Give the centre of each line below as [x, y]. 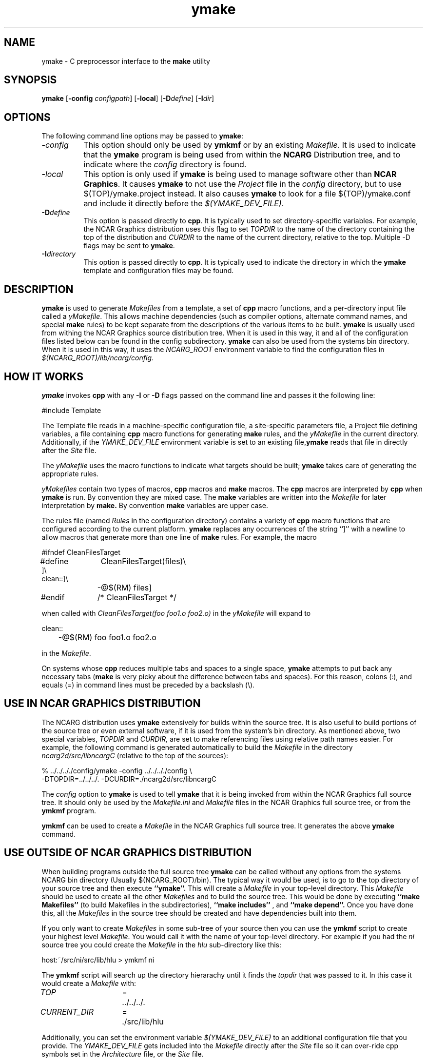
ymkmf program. [69, 810]
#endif [53, 597]
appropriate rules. [70, 473]
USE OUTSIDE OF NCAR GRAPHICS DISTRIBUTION [128, 853]
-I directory [59, 254]
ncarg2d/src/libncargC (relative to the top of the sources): [135, 755]
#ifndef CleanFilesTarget [81, 552]
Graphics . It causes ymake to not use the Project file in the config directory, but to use [243, 184]
